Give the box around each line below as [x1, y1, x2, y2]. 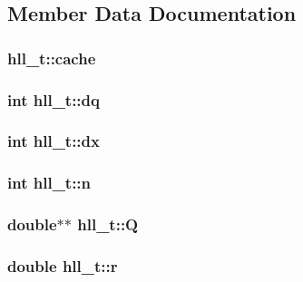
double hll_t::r [7, 254, 118, 277]
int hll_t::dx [7, 130, 100, 152]
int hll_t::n [7, 171, 92, 194]
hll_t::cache [7, 46, 96, 69]
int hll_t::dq [7, 88, 100, 111]
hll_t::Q [77, 213, 139, 236]
